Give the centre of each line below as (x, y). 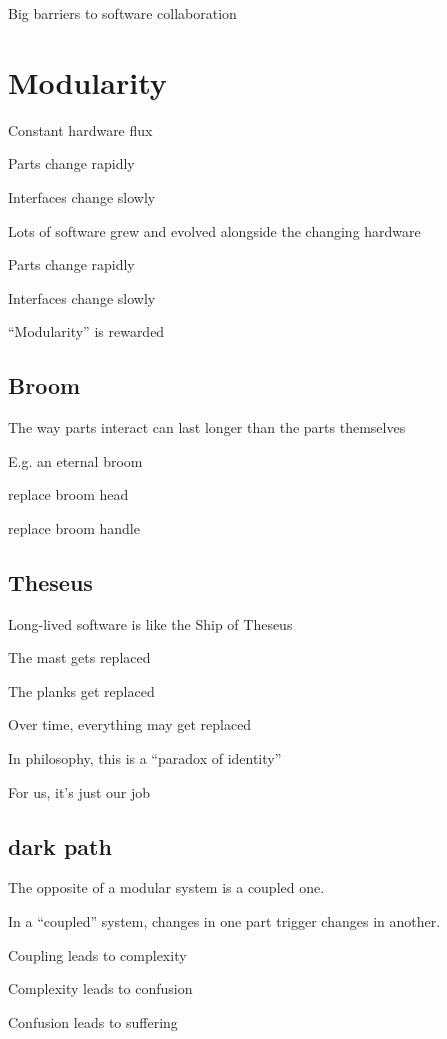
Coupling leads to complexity (97, 954)
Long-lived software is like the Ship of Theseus (150, 623)
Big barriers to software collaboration (122, 13)
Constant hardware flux (80, 129)
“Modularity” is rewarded (86, 331)
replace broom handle (74, 527)
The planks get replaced (81, 690)
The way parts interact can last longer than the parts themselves (207, 427)
